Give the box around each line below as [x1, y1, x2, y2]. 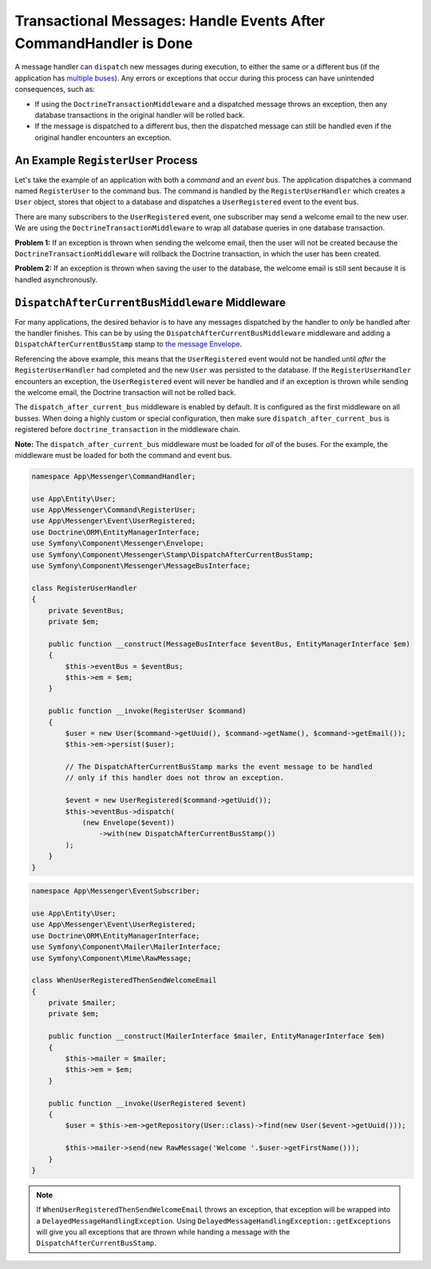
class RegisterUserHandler [31, 583, 137, 592]
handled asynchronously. [14, 275, 98, 284]
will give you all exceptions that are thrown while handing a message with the [36, 1227, 291, 1237]
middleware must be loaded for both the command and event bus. [14, 450, 232, 460]
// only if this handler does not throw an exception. [65, 773, 285, 782]
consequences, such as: [14, 85, 96, 94]
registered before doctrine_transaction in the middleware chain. [14, 425, 241, 434]
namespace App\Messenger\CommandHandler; [31, 472, 196, 480]
